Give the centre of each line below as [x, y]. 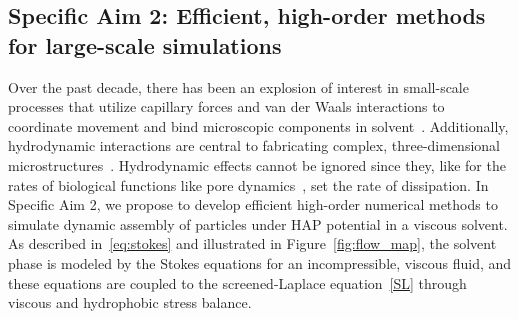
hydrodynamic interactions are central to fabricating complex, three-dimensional [254, 145]
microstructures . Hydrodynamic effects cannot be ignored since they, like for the [257, 164]
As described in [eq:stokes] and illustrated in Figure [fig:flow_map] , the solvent [252, 243]
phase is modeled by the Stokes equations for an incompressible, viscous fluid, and [260, 262]
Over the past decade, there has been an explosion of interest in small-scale [238, 86]
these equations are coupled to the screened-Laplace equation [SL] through [237, 282]
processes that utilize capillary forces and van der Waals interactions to [226, 106]
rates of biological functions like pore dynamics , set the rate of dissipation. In [248, 184]
